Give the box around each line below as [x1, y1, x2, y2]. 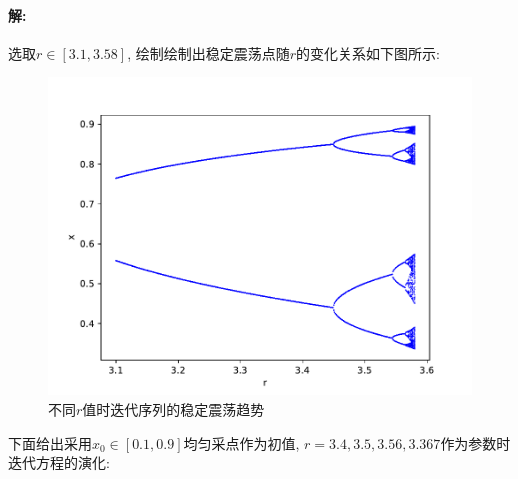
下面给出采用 [8, 432, 92, 453]
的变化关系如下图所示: [296, 42, 440, 63]
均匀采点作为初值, [183, 432, 300, 453]
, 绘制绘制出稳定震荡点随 [127, 42, 290, 63]
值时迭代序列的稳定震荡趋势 [82, 398, 265, 419]
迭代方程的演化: [8, 452, 110, 473]
